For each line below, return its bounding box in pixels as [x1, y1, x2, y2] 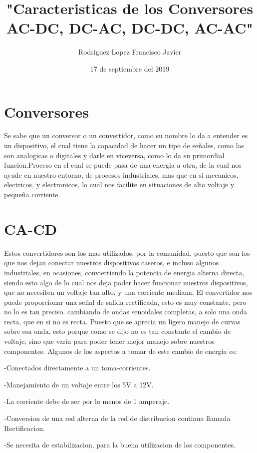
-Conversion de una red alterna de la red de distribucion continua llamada [4, 413, 231, 423]
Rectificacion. [4, 422, 45, 433]
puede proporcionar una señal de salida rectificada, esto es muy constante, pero [4, 296, 247, 307]
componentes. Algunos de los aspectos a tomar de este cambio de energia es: [4, 345, 237, 356]
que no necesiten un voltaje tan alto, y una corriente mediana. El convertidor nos [4, 287, 253, 297]
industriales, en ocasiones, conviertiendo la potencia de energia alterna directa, [4, 267, 245, 277]
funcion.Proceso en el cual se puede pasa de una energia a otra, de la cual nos [4, 160, 242, 170]
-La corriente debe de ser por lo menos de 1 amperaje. [4, 396, 170, 406]
